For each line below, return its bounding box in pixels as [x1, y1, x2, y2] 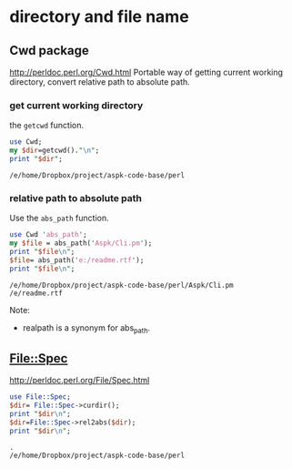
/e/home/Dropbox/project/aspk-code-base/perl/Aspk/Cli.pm [9, 280, 234, 290]
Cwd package [9, 43, 89, 58]
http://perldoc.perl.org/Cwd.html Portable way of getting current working [9, 66, 284, 77]
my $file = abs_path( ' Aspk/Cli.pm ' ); [9, 239, 153, 248]
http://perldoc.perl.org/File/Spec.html [9, 375, 150, 386]
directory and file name [9, 6, 189, 27]
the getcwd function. [9, 120, 85, 131]
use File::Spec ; [9, 393, 71, 402]
